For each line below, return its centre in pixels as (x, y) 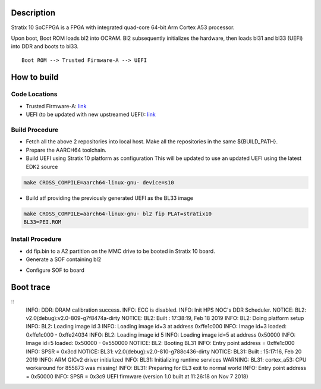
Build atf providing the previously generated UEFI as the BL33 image (109, 198)
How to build (35, 77)
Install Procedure (36, 239)
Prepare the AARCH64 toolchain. (66, 150)
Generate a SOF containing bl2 (63, 259)
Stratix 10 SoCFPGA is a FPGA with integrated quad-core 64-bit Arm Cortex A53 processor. (123, 27)
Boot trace (31, 288)
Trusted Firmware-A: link (56, 106)
